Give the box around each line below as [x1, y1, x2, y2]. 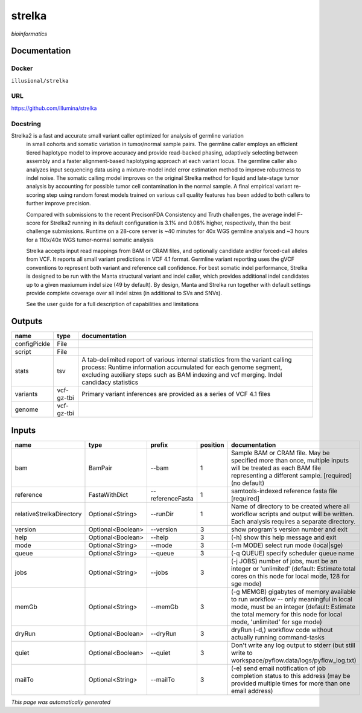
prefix [150, 441, 168, 449]
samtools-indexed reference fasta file [230, 487, 338, 495]
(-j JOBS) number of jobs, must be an [230, 557, 338, 565]
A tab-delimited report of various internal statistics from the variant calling [81, 356, 292, 364]
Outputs [11, 316, 43, 327]
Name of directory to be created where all [230, 502, 350, 510]
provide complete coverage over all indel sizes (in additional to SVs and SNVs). [26, 290, 223, 297]
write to [230, 648, 253, 657]
